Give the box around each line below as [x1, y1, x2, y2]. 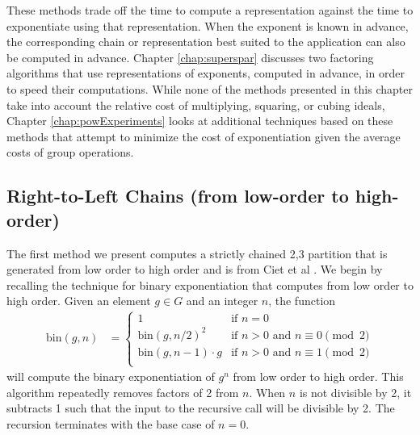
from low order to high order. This [233, 368, 404, 385]
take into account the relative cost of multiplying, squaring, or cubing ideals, [6, 96, 385, 113]
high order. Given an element [6, 292, 151, 309]
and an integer [186, 292, 258, 309]
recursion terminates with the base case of [6, 415, 215, 432]
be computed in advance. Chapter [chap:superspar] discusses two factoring [6, 48, 374, 65]
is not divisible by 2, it [299, 383, 412, 400]
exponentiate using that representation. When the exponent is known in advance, [6, 17, 409, 34]
